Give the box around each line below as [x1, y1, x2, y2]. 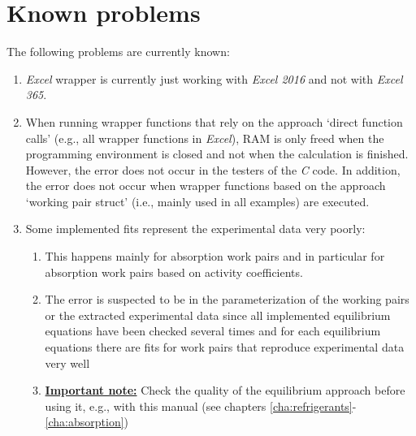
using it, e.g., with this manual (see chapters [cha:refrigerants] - [45, 397, 357, 414]
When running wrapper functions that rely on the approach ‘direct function [25, 113, 403, 130]
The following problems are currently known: [6, 43, 230, 60]
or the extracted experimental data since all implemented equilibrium [45, 306, 391, 323]
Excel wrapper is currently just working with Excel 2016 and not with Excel [25, 70, 403, 87]
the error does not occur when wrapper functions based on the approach [25, 177, 386, 194]
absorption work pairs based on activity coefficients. [45, 263, 303, 280]
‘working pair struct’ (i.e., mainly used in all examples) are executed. [25, 192, 370, 209]
